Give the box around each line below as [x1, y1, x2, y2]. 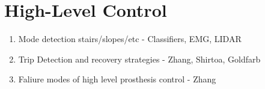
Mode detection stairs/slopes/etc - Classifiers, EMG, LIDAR [18, 32, 242, 45]
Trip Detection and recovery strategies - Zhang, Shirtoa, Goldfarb [18, 52, 261, 65]
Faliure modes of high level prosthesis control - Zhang [18, 73, 216, 85]
